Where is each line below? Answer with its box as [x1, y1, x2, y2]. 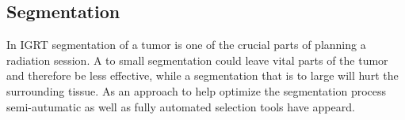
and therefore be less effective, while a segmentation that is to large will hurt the [6, 67, 399, 84]
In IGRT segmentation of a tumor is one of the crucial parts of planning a [6, 36, 366, 53]
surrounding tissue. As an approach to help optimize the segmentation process [6, 82, 387, 99]
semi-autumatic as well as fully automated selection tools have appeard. [6, 98, 355, 114]
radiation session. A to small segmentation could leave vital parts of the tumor [6, 51, 388, 68]
